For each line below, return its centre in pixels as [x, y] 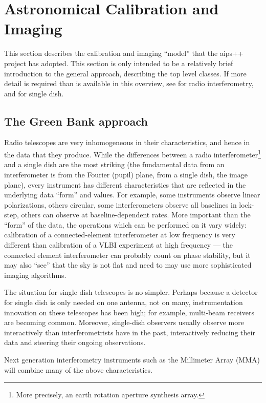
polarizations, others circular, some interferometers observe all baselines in [120, 204]
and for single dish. [34, 93]
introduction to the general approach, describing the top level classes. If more [125, 73]
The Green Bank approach [76, 121]
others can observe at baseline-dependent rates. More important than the [136, 215]
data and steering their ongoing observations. [75, 342]
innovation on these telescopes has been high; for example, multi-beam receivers [129, 312]
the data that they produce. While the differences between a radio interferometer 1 [132, 154]
